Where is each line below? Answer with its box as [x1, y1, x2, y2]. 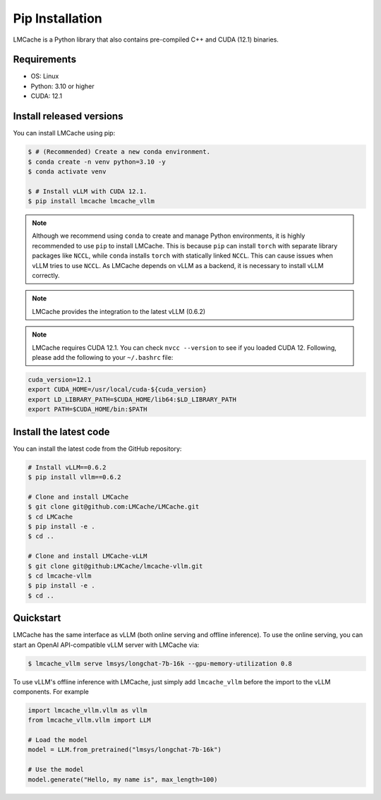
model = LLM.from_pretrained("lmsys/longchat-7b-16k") [28, 746, 222, 754]
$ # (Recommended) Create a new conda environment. [28, 148, 211, 156]
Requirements [13, 54, 77, 66]
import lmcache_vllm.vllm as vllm [28, 706, 147, 714]
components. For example [13, 687, 90, 696]
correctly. [32, 272, 60, 280]
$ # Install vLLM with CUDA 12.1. [28, 187, 147, 195]
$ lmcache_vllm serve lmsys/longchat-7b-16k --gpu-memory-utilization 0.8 [28, 660, 293, 667]
